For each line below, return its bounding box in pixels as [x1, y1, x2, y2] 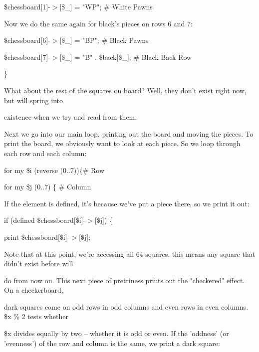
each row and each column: [4, 148, 87, 158]
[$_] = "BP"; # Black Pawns [59, 35, 149, 45]
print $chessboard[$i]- [4, 231, 70, 242]
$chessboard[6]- [4, 35, 50, 45]
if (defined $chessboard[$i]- [4, 215, 86, 225]
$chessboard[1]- [4, 1, 50, 11]
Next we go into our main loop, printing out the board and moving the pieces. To [4, 128, 254, 139]
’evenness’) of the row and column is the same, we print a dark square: [4, 338, 220, 348]
